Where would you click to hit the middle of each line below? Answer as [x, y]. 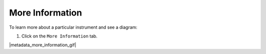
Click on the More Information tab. [60, 36]
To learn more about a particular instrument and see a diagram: [73, 27]
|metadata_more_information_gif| [43, 45]
